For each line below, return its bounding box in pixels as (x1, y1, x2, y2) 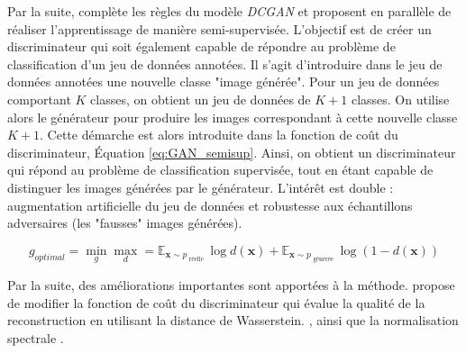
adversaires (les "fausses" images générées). (7, 213, 242, 232)
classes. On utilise (351, 89, 450, 108)
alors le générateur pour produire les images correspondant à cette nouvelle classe (7, 107, 458, 126)
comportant (7, 89, 71, 108)
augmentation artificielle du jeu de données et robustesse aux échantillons (7, 195, 413, 214)
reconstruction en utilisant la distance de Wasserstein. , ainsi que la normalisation (7, 311, 459, 330)
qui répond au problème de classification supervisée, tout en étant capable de (7, 160, 434, 179)
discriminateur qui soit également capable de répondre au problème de (7, 37, 396, 56)
